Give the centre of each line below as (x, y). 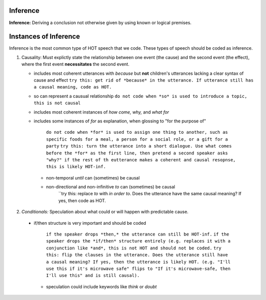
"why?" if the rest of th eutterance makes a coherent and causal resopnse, (141, 160)
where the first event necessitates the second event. (75, 64)
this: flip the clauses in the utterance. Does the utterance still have (137, 255)
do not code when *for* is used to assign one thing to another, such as (137, 132)
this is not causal (57, 103)
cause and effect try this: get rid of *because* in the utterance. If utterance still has (144, 80)
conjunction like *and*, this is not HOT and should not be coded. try (134, 248)
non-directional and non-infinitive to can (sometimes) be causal (111, 187)
